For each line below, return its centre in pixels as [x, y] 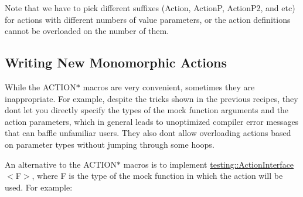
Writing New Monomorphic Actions [116, 62]
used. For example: [39, 187]
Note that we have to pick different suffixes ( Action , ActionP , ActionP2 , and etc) [150, 8]
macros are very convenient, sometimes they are [169, 86]
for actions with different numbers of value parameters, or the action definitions [148, 19]
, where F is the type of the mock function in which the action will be [157, 176]
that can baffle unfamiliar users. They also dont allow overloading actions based [148, 133]
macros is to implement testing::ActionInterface [209, 164]
